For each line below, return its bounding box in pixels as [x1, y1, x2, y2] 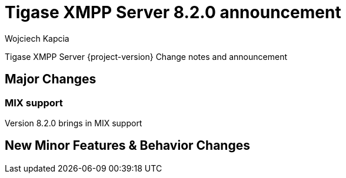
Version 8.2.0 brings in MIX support [5, 117, 142, 128]
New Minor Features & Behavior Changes [5, 138, 250, 153]
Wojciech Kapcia [5, 33, 69, 43]
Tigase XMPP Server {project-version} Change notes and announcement [5, 51, 287, 62]
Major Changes [5, 72, 97, 87]
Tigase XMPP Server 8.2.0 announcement [5, 2, 341, 22]
